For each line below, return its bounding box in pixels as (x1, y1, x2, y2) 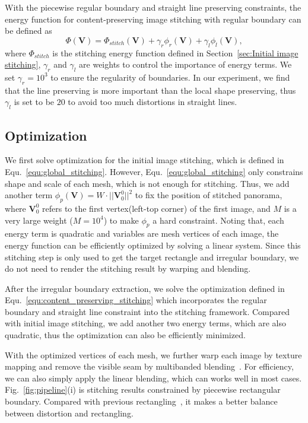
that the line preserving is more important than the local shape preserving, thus (5, 84, 296, 96)
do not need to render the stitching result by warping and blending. (5, 262, 251, 275)
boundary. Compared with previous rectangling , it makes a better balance (5, 395, 278, 408)
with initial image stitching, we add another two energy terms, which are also (5, 317, 287, 329)
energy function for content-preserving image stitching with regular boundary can (5, 12, 301, 25)
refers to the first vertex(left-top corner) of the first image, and (42, 202, 271, 214)
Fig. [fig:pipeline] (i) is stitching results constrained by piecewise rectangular (5, 383, 281, 396)
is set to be (14, 96, 55, 108)
